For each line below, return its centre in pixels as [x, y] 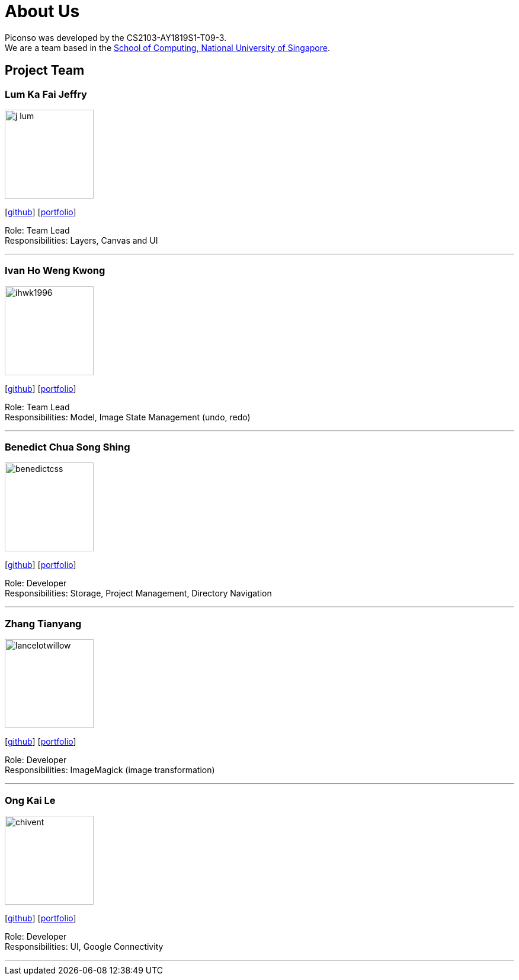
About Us [42, 11]
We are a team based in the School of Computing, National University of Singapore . [168, 47]
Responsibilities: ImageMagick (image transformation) [110, 770]
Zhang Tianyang [43, 623]
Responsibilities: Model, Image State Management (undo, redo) [128, 417]
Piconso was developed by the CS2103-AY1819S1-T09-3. [116, 37]
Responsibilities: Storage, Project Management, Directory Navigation [138, 593]
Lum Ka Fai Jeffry [46, 94]
